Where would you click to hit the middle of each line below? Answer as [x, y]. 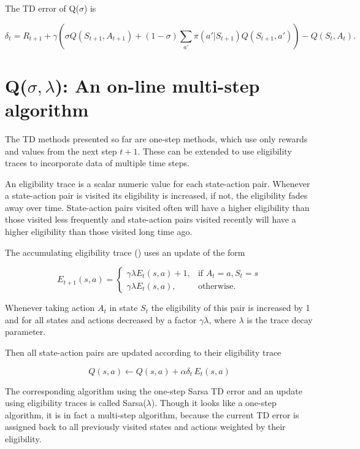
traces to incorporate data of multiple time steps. [97, 163]
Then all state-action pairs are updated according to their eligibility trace [143, 352]
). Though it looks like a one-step [214, 403]
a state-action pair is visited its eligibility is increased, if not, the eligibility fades [156, 195]
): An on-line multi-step [157, 85]
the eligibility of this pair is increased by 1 [231, 308]
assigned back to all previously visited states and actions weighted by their [145, 427]
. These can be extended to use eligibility [215, 151]
